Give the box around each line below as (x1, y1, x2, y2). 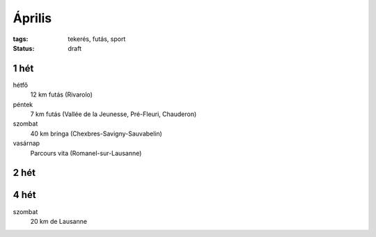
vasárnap (13, 139, 40, 147)
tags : (13, 35, 29, 43)
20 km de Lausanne (30, 217, 87, 225)
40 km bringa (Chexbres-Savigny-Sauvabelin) (30, 129, 163, 138)
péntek (13, 100, 33, 108)
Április (13, 10, 52, 26)
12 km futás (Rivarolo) (30, 90, 93, 99)
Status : (13, 44, 35, 52)
